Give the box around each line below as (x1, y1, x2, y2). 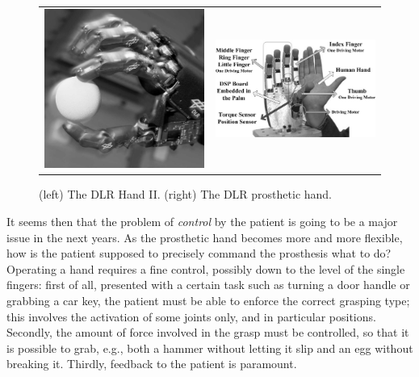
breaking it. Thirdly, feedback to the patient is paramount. (6, 355, 297, 372)
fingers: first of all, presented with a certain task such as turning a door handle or (6, 276, 410, 293)
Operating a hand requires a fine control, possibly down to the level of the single (6, 260, 405, 277)
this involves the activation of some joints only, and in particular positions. (6, 308, 376, 325)
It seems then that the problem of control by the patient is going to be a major (6, 213, 398, 230)
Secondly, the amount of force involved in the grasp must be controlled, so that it (6, 324, 409, 341)
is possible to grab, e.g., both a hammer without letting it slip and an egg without (6, 339, 413, 356)
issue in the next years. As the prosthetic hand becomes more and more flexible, (6, 228, 403, 245)
